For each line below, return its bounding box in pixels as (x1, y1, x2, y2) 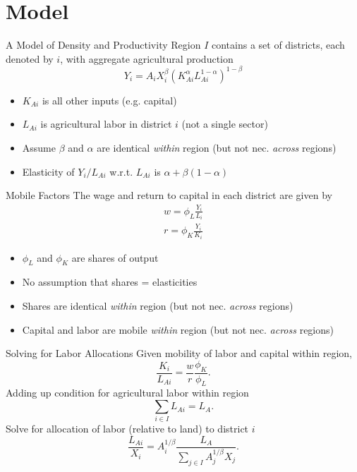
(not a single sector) (181, 116, 268, 131)
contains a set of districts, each (211, 37, 345, 52)
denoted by (6, 51, 54, 66)
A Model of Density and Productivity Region (6, 37, 201, 52)
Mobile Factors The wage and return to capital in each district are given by (6, 188, 332, 202)
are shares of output (71, 250, 159, 265)
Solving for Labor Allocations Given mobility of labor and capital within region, (6, 346, 353, 361)
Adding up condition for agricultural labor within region (6, 385, 249, 400)
